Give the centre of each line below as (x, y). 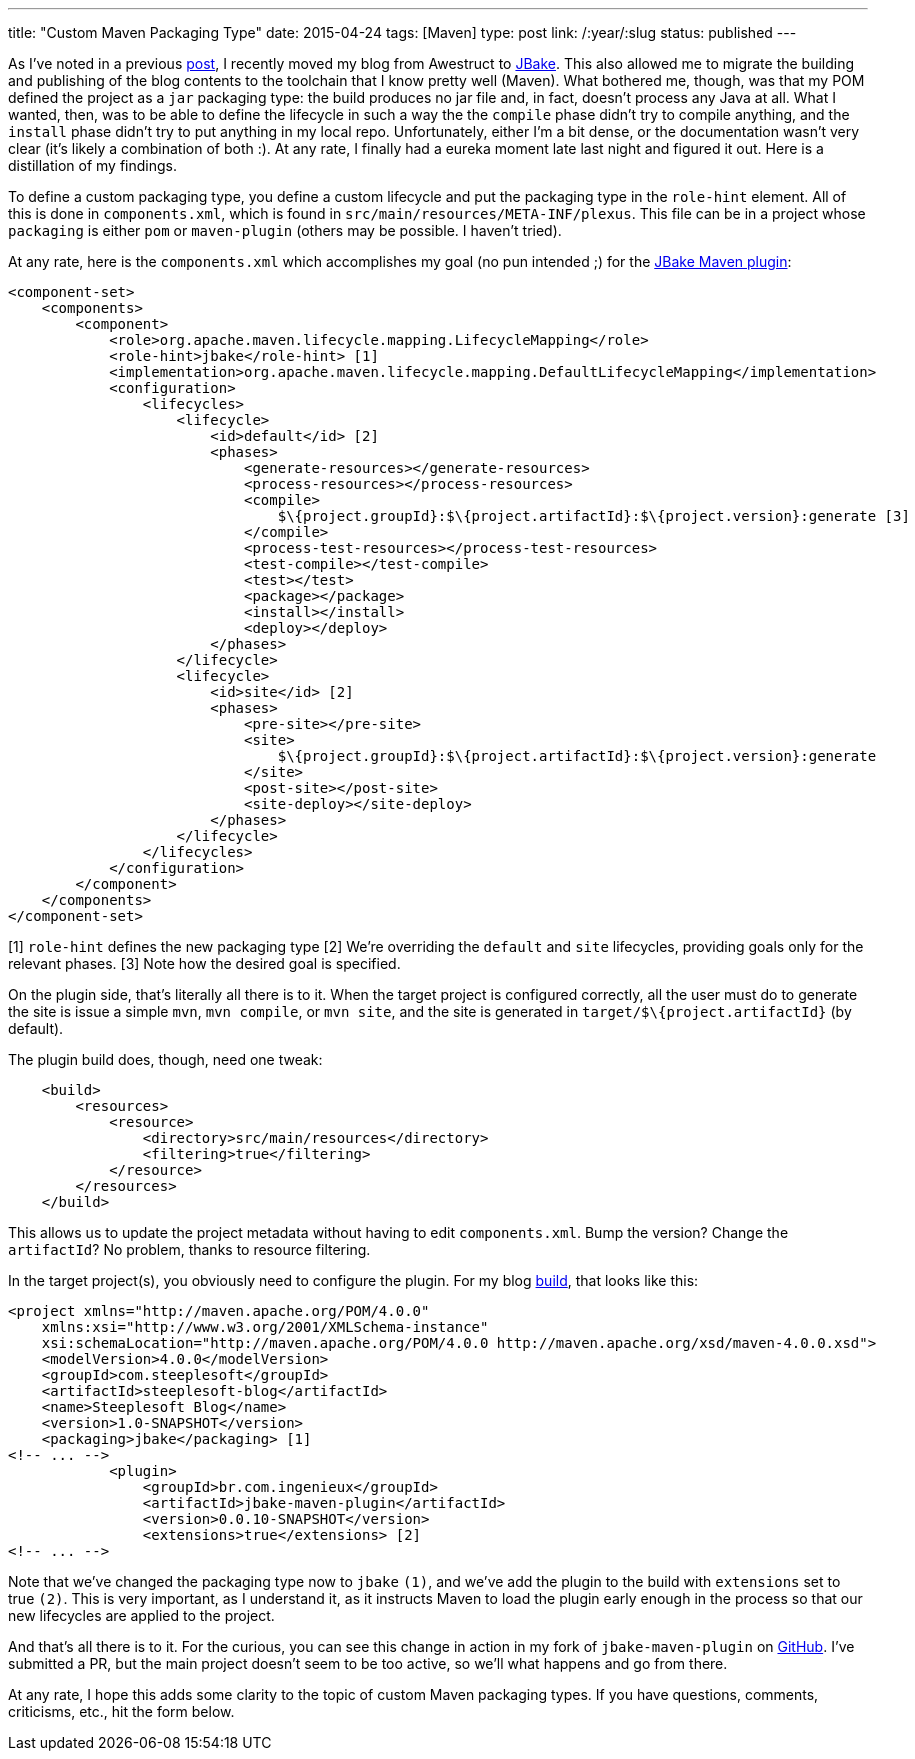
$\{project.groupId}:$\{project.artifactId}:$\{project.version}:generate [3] (593, 516)
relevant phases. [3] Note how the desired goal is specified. (204, 963)
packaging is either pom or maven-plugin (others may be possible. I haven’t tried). (285, 230)
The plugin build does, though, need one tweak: (165, 1059)
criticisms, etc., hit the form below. (121, 1711)
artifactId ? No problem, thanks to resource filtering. (189, 1249)
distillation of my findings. (93, 165)
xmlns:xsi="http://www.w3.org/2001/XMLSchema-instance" (265, 1327)
